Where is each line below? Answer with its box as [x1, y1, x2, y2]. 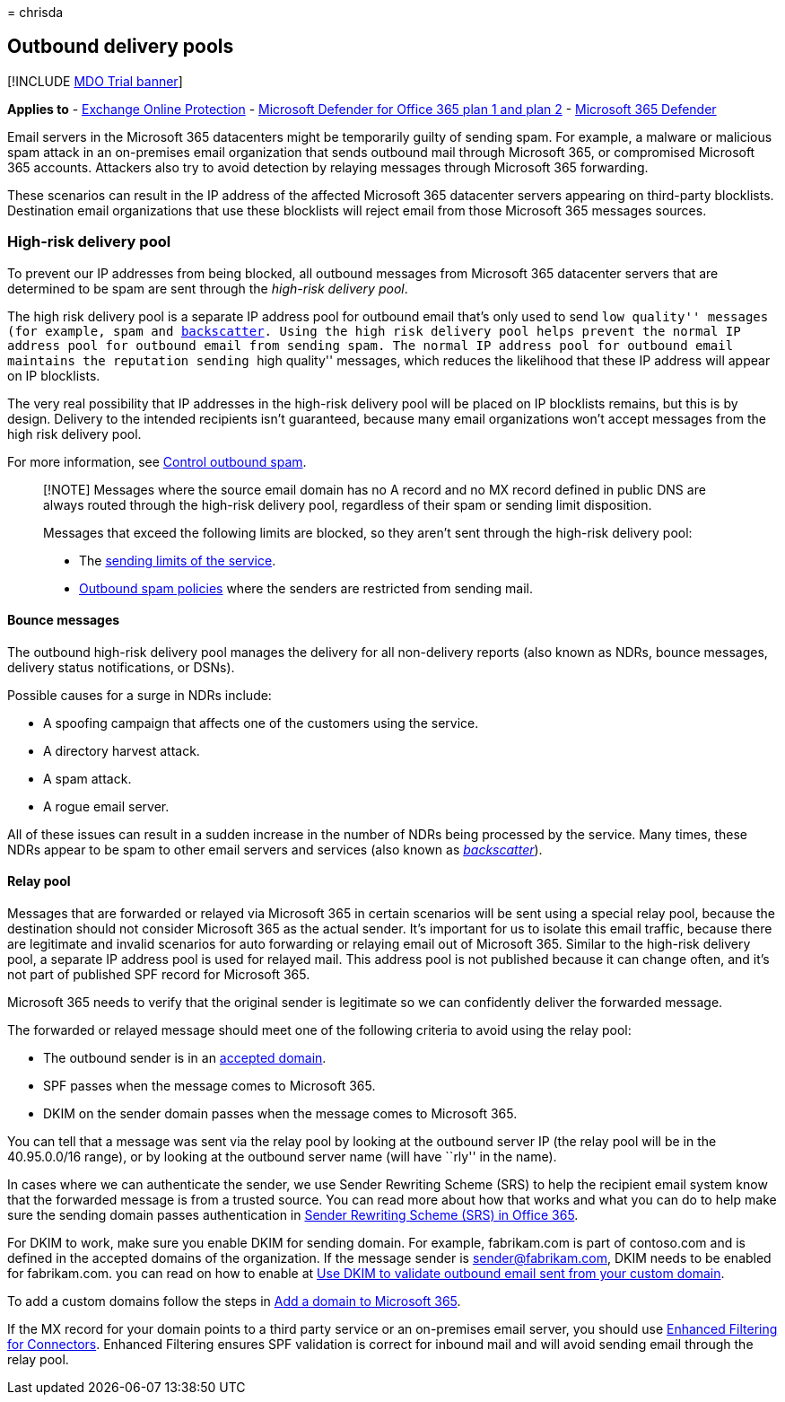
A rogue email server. [43, 798, 170, 814]
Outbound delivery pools [7, 35, 234, 58]
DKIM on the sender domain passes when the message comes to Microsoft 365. [43, 1106, 518, 1122]
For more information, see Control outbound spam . [7, 453, 307, 469]
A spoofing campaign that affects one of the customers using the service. [43, 714, 479, 731]
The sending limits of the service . [79, 552, 276, 568]
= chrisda [7, 4, 64, 20]
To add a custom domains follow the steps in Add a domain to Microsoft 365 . [7, 1293, 461, 1310]
